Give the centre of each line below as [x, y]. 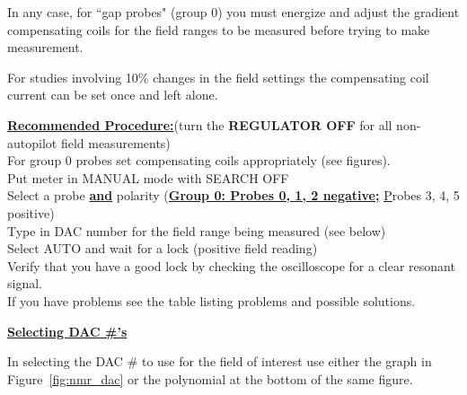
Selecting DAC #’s [67, 331]
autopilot [32, 142]
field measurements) [115, 142]
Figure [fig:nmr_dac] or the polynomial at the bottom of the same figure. [210, 378]
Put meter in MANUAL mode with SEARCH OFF [148, 177]
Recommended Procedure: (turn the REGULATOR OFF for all [200, 124]
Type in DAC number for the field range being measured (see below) [197, 230]
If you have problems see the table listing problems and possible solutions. [211, 300]
